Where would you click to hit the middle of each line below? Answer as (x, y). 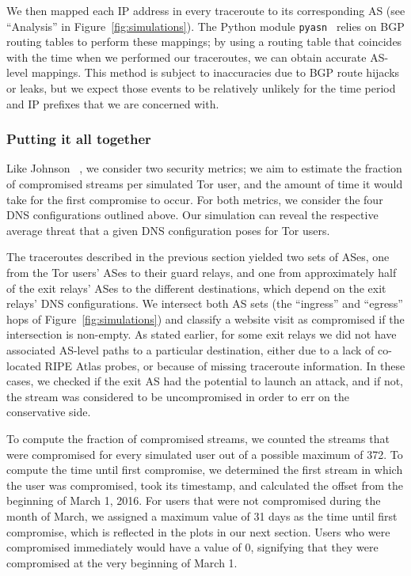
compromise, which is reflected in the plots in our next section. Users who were (198, 531)
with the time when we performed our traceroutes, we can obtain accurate (186, 57)
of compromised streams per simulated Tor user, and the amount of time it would (205, 184)
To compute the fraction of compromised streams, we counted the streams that (198, 438)
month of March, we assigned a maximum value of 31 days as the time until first (202, 515)
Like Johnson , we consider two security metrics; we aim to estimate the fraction (204, 168)
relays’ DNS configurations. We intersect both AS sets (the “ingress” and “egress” (205, 303)
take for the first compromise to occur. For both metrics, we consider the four (195, 199)
